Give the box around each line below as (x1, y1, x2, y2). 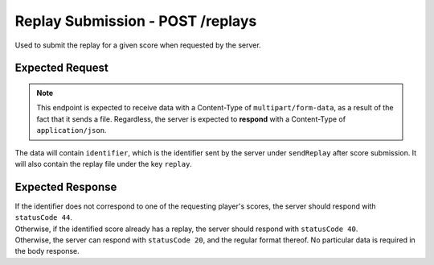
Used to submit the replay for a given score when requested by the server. (14, 40, 261, 50)
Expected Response (14, 180, 117, 193)
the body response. (14, 246, 80, 256)
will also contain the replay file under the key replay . (14, 159, 193, 168)
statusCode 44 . (14, 213, 72, 222)
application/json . (36, 126, 107, 135)
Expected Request (14, 61, 108, 75)
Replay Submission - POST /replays (14, 12, 257, 30)
